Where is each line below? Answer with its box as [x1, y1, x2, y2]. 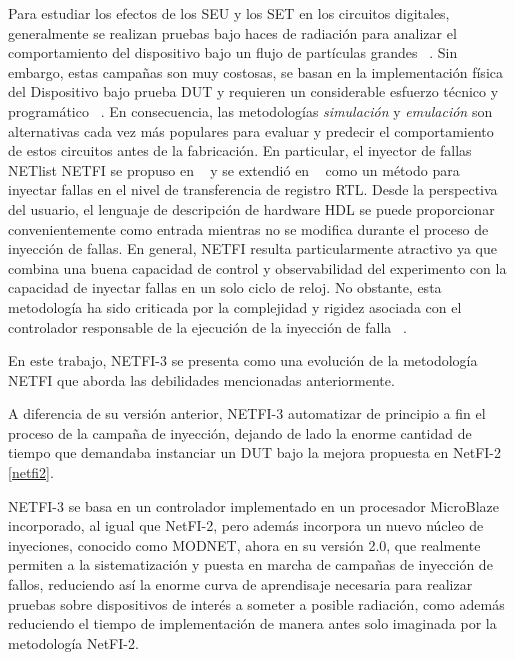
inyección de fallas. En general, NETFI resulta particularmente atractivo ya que [8, 238, 497, 259]
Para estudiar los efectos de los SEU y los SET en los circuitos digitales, [8, 3, 450, 23]
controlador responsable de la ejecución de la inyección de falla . [8, 316, 407, 337]
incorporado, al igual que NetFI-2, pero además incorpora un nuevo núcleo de [8, 515, 484, 536]
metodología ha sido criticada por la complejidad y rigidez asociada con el [8, 296, 462, 317]
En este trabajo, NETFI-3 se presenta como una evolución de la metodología [8, 350, 478, 371]
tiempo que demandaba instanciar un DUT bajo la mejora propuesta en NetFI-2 [8, 442, 502, 463]
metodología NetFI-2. [8, 632, 139, 653]
